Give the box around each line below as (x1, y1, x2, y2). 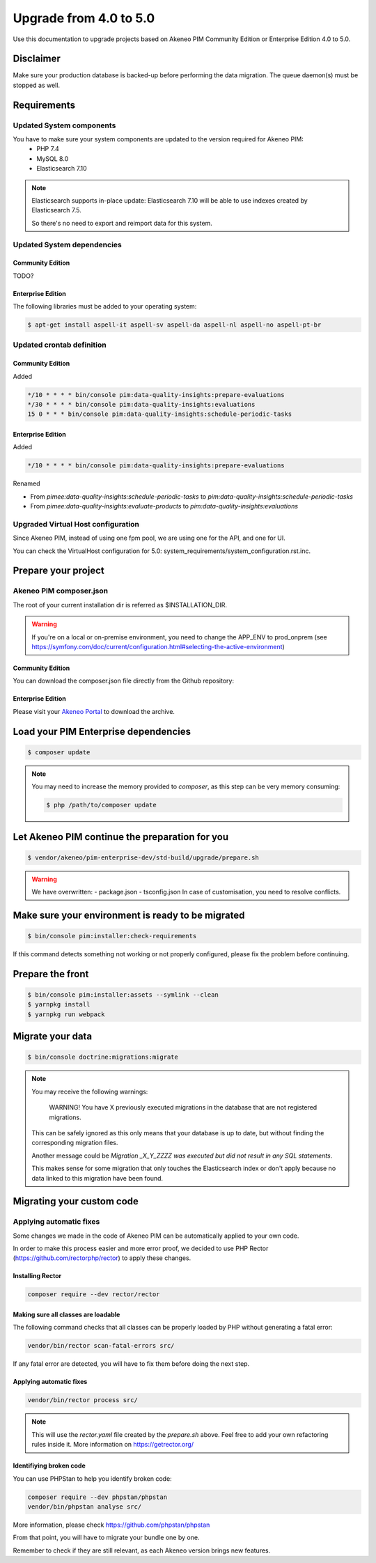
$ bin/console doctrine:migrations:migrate (27, 1053, 179, 1062)
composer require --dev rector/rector (27, 1291, 160, 1298)
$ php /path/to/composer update (46, 801, 157, 809)
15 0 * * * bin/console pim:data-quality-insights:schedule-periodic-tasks (27, 410, 292, 418)
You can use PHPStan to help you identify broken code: (13, 1474, 172, 1483)
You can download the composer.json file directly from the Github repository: (13, 676, 235, 685)
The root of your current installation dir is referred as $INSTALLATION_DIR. (13, 600, 228, 609)
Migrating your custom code (13, 1195, 139, 1208)
